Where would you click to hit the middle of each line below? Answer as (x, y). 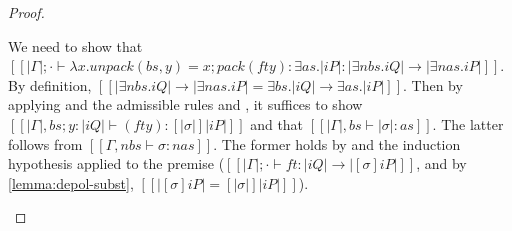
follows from (45, 143)
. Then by (432, 84)
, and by (441, 163)
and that (277, 123)
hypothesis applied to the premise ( (116, 163)
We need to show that (75, 45)
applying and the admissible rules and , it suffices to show (185, 104)
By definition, (50, 84)
